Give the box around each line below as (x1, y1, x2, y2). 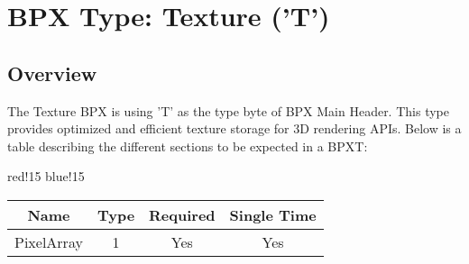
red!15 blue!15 (7, 167, 85, 186)
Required (149, 204, 216, 225)
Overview (7, 59, 97, 86)
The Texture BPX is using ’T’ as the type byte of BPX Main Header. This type (7, 101, 449, 120)
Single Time (229, 204, 317, 225)
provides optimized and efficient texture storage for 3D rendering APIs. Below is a (7, 119, 462, 138)
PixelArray (14, 231, 83, 252)
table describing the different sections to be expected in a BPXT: (7, 136, 368, 155)
